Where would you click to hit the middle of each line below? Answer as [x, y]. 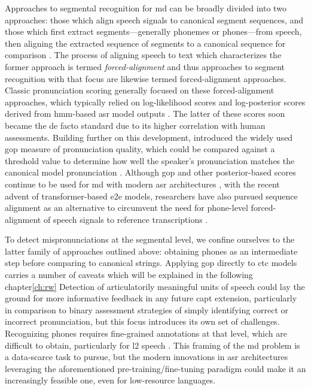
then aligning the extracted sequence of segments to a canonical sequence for [145, 43]
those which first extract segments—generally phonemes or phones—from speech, [153, 31]
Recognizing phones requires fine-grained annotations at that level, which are [146, 333]
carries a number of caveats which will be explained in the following [129, 275]
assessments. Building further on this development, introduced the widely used [149, 137]
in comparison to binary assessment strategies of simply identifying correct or [147, 309]
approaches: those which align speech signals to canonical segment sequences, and [154, 19]
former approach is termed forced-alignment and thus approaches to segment [145, 66]
